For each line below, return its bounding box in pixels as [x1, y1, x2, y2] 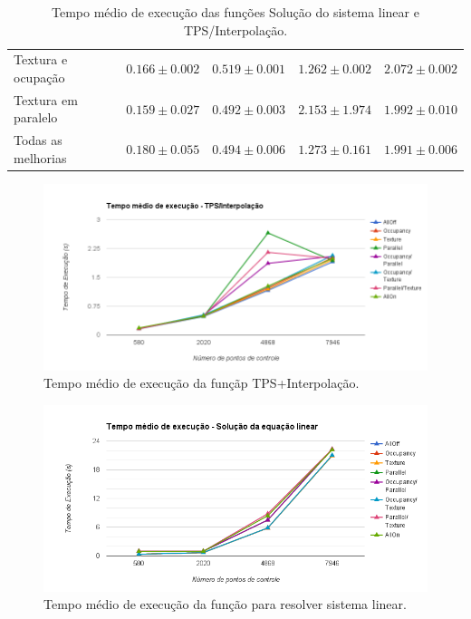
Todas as [14, 131, 62, 150]
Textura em [14, 90, 78, 109]
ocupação [14, 68, 65, 87]
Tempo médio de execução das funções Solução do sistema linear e [52, 3, 419, 21]
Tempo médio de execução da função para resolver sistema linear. [43, 595, 407, 614]
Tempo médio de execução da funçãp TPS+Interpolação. [43, 373, 360, 392]
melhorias [14, 148, 67, 167]
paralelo [14, 108, 58, 127]
